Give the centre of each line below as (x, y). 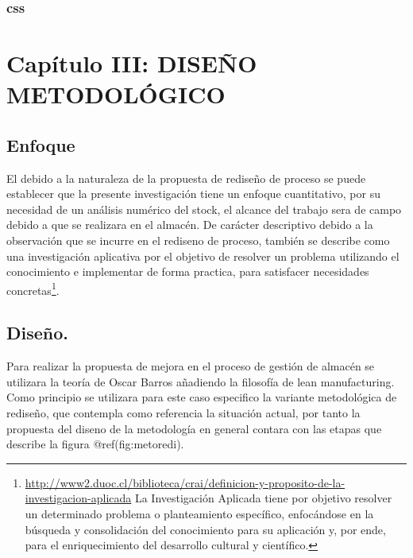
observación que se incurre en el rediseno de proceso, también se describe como (198, 240)
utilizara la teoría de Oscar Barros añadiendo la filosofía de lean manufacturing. (201, 381)
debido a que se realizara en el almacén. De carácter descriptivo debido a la (190, 225)
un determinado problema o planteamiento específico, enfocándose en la (199, 513)
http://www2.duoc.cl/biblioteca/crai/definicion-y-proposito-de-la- (185, 482)
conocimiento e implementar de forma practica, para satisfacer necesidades (188, 271)
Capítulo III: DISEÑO (132, 63)
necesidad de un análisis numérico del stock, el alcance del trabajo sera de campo (204, 209)
